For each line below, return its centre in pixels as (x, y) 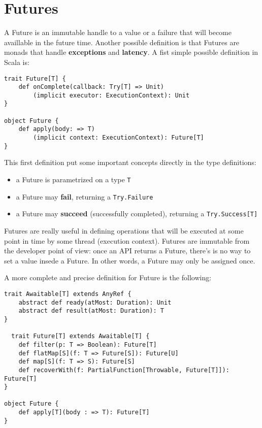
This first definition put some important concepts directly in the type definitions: (130, 162)
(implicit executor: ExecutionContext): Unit (111, 95)
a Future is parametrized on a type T (73, 179)
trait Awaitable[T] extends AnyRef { (68, 294)
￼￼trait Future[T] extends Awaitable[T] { (77, 336)
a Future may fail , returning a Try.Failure (85, 196)
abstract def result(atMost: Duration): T (91, 311)
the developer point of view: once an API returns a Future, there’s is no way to (127, 251)
